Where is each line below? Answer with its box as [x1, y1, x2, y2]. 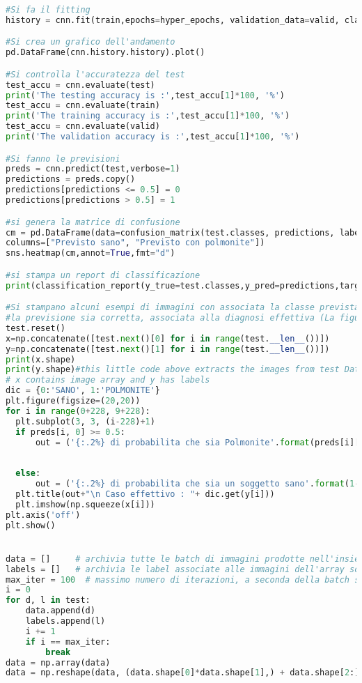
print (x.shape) [6, 354, 76, 364]
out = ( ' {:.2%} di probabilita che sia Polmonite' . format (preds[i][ [35, 437, 360, 447]
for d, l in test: [6, 595, 90, 606]
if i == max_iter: [25, 636, 111, 647]
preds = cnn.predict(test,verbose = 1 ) [6, 164, 180, 174]
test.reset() [6, 323, 65, 333]
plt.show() [6, 520, 56, 530]
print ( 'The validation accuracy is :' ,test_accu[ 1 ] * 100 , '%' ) [6, 132, 300, 142]
